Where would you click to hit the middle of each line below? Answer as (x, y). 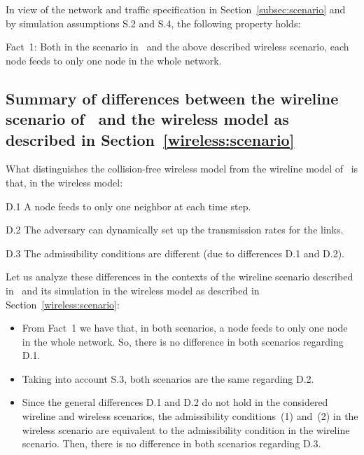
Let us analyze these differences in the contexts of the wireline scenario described (180, 277)
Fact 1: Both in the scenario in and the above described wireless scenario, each (177, 47)
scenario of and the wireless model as (147, 119)
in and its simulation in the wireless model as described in (133, 290)
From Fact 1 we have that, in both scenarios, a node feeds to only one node (185, 328)
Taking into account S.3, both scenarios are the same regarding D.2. (168, 378)
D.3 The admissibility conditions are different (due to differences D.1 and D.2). (175, 253)
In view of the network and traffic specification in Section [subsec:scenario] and (176, 9)
